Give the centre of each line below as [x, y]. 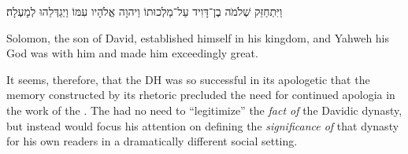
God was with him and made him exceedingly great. [132, 53]
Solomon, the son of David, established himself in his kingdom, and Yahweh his [198, 37]
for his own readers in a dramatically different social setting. [152, 141]
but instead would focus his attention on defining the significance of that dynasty [203, 125]
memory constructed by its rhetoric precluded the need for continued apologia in [201, 95]
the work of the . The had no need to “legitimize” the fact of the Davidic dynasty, [204, 110]
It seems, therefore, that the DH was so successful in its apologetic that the [188, 79]
